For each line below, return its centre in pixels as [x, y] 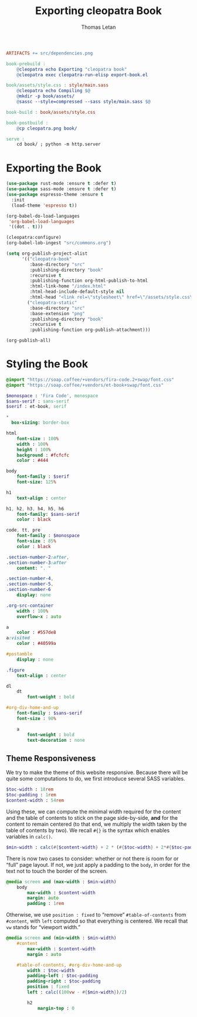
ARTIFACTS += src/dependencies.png [50, 53]
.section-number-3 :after [36, 562]
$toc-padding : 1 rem [31, 795]
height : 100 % [34, 450]
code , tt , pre [23, 530]
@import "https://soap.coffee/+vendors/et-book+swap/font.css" [85, 385]
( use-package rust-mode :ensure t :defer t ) [61, 184]
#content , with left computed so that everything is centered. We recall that [97, 921]
